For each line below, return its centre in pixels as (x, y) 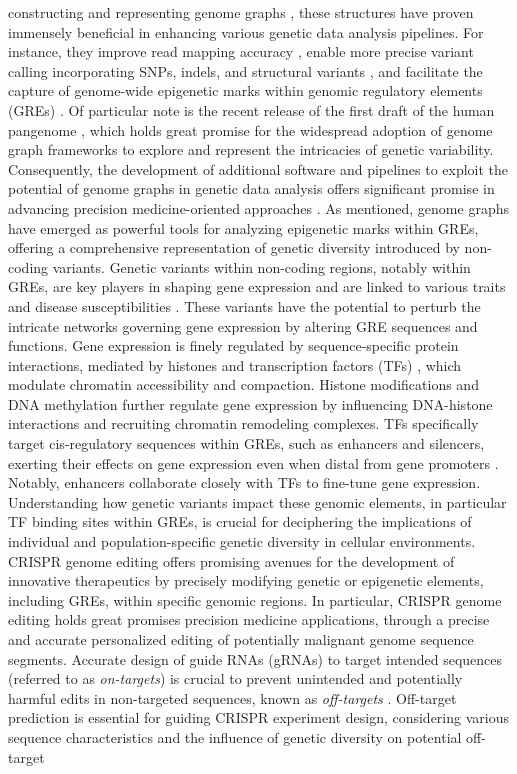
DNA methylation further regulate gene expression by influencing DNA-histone (250, 403)
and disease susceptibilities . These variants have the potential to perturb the (244, 305)
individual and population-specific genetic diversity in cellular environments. (242, 541)
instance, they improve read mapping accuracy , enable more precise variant (241, 51)
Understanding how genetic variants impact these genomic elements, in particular (257, 501)
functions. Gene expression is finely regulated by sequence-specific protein (233, 345)
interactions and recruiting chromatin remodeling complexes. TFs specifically (243, 423)
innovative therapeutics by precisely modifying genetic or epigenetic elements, (246, 580)
